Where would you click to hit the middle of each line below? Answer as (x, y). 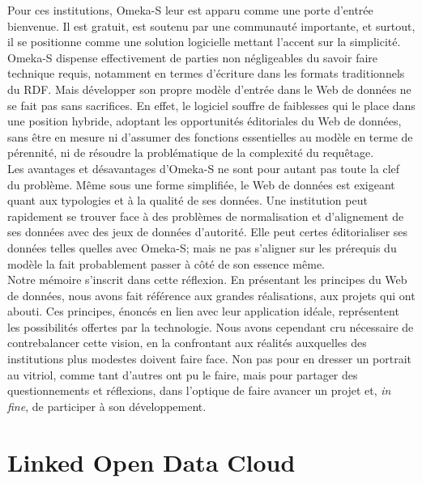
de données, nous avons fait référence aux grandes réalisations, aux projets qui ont (211, 295)
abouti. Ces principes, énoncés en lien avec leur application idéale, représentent (203, 311)
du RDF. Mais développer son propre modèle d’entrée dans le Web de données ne (209, 89)
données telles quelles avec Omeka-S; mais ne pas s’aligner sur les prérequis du (202, 247)
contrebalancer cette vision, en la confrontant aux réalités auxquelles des (187, 343)
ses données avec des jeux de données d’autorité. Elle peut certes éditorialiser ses (208, 232)
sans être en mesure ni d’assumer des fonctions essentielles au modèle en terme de (210, 136)
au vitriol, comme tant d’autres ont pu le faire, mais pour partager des (183, 374)
